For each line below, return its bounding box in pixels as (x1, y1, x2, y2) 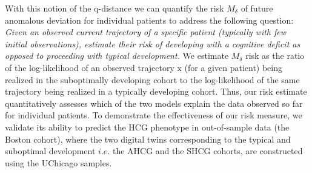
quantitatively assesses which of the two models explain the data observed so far (5, 97, 303, 109)
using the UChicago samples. (5, 156, 112, 169)
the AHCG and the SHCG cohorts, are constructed (112, 144, 303, 157)
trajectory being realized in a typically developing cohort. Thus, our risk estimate (5, 85, 307, 98)
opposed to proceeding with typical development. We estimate (5, 49, 229, 62)
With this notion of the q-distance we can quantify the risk (5, 2, 224, 14)
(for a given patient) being (184, 61, 283, 73)
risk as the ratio (245, 49, 305, 62)
